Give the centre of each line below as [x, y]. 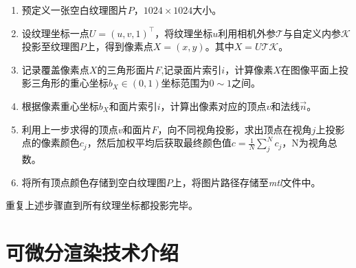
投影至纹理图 [51, 46]
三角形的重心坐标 [70, 83]
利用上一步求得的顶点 [70, 129]
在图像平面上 [310, 69]
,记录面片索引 [191, 69]
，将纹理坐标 [184, 33]
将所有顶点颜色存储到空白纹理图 [94, 182]
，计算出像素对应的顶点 [213, 105]
